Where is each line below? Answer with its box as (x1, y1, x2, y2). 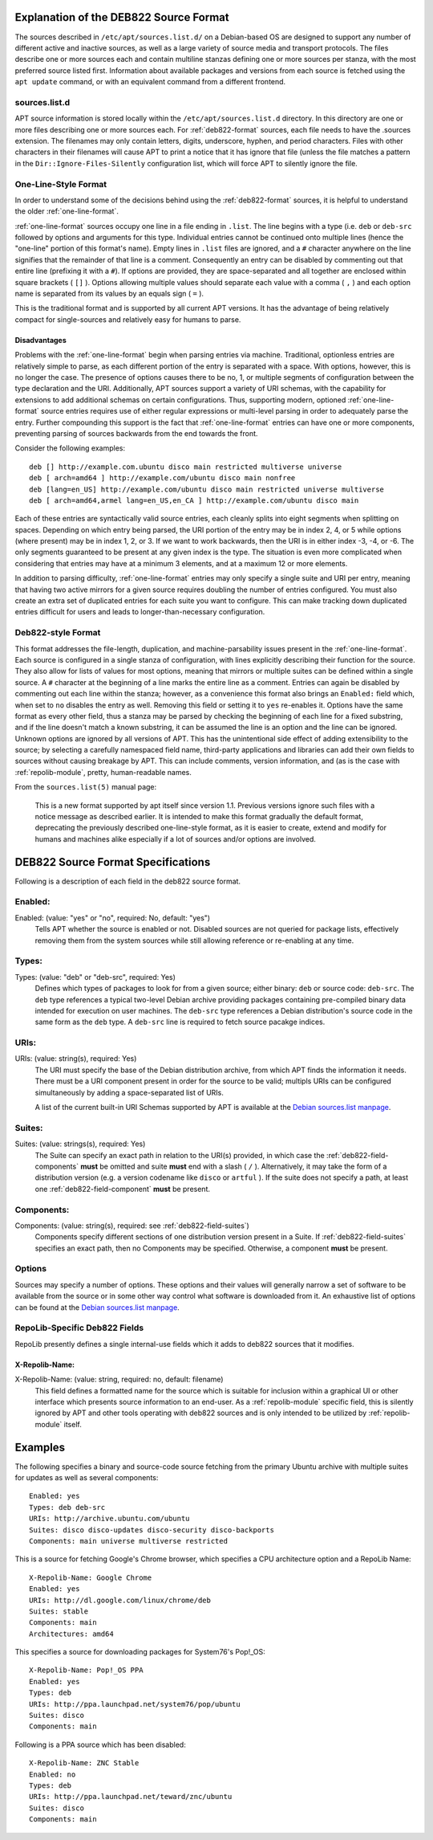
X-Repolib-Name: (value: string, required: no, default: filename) (14, 1374, 224, 1385)
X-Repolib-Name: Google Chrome (29, 1573, 152, 1582)
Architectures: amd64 (29, 1629, 114, 1638)
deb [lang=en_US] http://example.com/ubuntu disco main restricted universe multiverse (29, 484, 385, 494)
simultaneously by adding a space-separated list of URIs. (34, 1087, 225, 1097)
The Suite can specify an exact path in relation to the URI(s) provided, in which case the (34, 1150, 325, 1160)
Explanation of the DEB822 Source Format (14, 10, 229, 24)
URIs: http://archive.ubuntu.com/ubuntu (29, 1514, 190, 1524)
